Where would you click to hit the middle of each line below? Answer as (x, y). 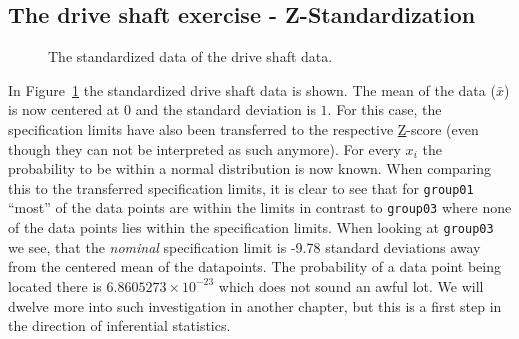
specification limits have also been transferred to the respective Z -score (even (243, 128)
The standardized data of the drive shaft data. (190, 56)
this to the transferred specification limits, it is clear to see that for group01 (241, 187)
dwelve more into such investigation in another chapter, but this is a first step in (255, 305)
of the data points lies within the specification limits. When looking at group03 (251, 227)
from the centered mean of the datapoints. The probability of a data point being (254, 266)
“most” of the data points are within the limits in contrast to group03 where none (260, 207)
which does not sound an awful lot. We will (351, 285)
